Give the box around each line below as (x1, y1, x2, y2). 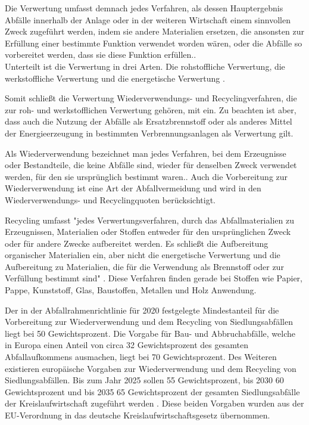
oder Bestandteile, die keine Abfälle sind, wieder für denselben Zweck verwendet (5, 159, 297, 171)
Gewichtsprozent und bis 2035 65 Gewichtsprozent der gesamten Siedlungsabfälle (5, 385, 300, 398)
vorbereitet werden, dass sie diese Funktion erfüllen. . (5, 48, 196, 61)
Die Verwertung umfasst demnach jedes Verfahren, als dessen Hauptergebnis (5, 2, 283, 14)
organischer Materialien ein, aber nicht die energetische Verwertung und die (5, 249, 280, 261)
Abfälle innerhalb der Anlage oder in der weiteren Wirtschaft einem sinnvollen (5, 13, 291, 26)
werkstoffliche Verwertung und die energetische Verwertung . (5, 72, 225, 84)
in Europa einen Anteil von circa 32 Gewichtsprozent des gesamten (5, 339, 248, 351)
